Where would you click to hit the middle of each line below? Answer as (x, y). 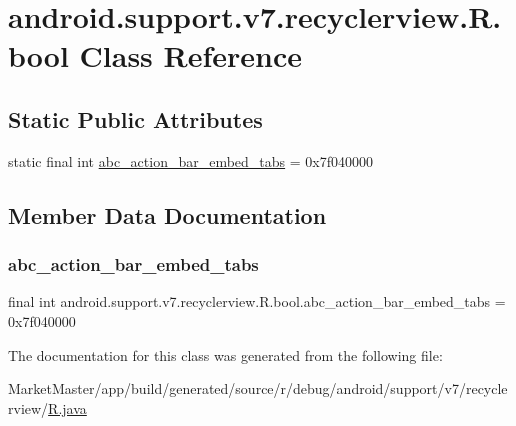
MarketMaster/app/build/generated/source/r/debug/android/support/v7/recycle (258, 388)
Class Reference (191, 55)
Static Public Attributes (135, 118)
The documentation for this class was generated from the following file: (225, 354)
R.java (67, 407)
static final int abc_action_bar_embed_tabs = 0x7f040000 (191, 160)
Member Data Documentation (167, 214)
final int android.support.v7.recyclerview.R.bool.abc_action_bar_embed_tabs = (257, 301)
